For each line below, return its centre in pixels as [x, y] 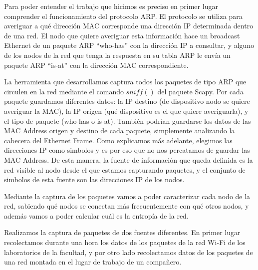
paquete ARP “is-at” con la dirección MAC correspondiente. [96, 65]
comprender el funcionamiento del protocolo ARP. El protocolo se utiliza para [123, 16]
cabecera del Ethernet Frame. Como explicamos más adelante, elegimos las [118, 140]
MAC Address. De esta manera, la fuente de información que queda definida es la [129, 159]
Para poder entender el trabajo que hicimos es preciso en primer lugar [111, 6]
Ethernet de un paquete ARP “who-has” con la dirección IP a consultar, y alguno [129, 45]
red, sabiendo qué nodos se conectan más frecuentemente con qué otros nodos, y [127, 206]
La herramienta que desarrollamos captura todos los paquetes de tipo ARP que [125, 82]
